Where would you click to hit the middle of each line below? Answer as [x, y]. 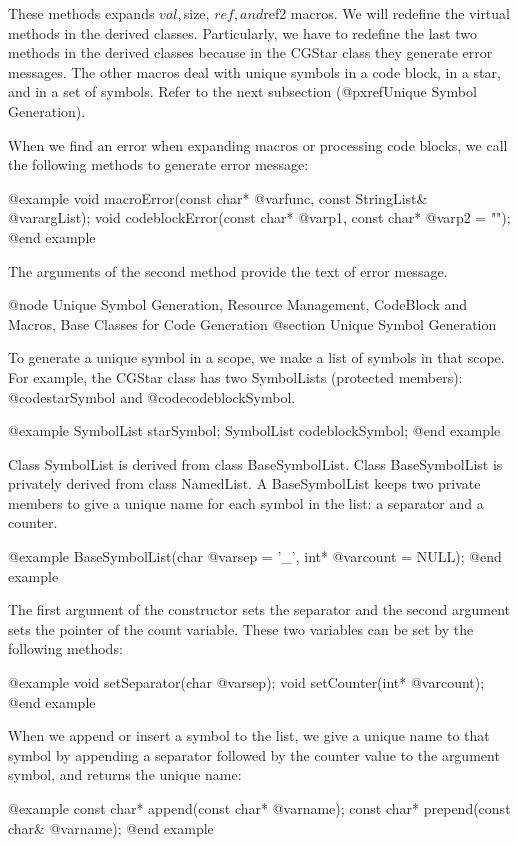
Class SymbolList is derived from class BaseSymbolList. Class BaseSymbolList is [255, 463]
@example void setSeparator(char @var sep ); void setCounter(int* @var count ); [246, 682]
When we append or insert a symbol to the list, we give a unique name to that [249, 735]
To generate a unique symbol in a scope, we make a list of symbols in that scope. [256, 357]
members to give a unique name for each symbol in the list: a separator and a [246, 502]
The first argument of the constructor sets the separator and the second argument [259, 609]
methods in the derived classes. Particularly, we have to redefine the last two [242, 32]
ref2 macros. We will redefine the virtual [386, 13]
